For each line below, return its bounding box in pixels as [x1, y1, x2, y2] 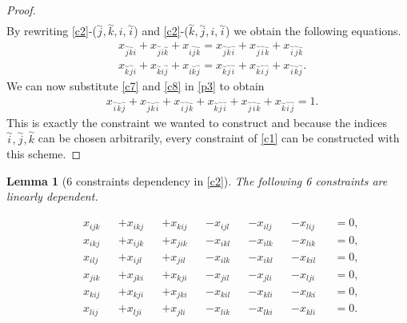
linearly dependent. [6, 188, 98, 205]
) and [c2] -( [134, 22, 189, 39]
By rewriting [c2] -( [6, 22, 98, 39]
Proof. [6, 2, 36, 18]
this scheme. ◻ [6, 146, 82, 162]
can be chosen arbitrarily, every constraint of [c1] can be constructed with [38, 130, 400, 146]
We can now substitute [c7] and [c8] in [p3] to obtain [6, 78, 265, 94]
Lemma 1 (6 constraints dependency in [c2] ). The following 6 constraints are [6, 172, 388, 189]
